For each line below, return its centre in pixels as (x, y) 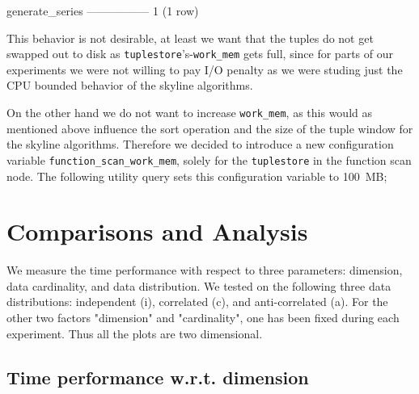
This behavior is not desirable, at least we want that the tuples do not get (190, 38)
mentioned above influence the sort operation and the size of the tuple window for (210, 128)
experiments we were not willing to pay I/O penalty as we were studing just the (205, 69)
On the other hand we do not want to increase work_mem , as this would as (189, 113)
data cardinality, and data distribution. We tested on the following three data (199, 285)
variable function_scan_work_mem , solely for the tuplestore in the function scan (209, 159)
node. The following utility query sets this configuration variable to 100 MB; (197, 176)
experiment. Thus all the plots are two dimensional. (135, 333)
